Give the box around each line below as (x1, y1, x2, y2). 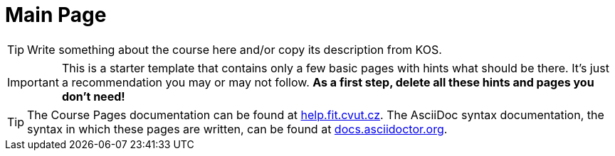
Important (7, 74, 59, 89)
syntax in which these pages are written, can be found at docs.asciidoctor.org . (27, 121, 448, 136)
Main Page (5, 3, 107, 27)
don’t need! (61, 89, 125, 104)
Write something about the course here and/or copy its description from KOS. (27, 42, 442, 57)
